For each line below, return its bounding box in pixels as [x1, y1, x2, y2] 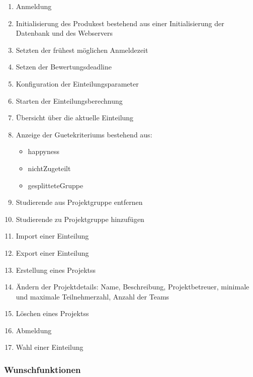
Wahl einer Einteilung [16, 342, 83, 352]
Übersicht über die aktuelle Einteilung [16, 112, 134, 123]
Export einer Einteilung [16, 247, 89, 258]
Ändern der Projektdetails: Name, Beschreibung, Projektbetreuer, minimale [16, 281, 249, 292]
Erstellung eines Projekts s [16, 264, 96, 275]
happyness [28, 146, 59, 157]
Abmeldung [16, 325, 52, 335]
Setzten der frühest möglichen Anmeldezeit [16, 44, 148, 55]
